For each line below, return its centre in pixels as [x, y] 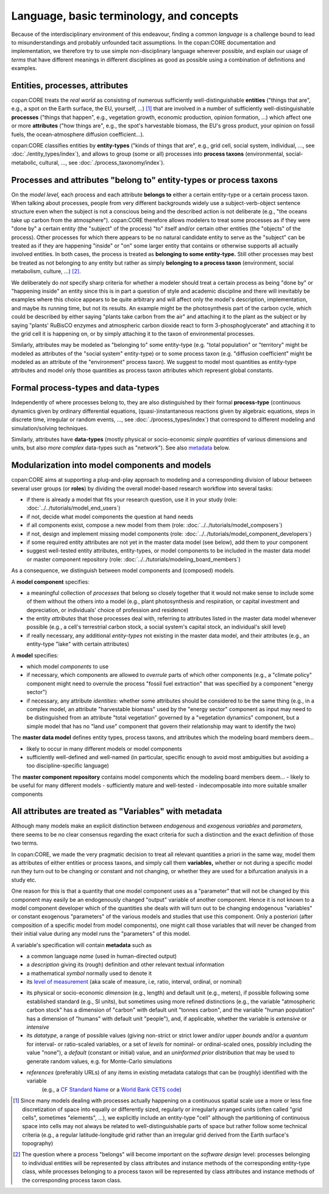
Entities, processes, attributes [70, 85]
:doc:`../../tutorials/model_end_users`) [74, 508]
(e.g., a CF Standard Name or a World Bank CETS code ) [112, 1089]
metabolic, [24, 162]
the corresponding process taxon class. [72, 1180]
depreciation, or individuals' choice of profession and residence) [108, 610]
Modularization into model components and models [111, 466]
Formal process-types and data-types [85, 388]
